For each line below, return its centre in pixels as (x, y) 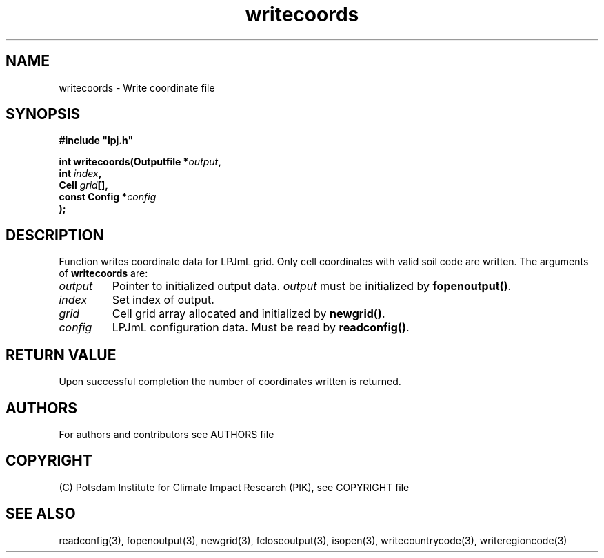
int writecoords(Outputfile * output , (140, 162)
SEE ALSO (41, 514)
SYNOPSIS (43, 114)
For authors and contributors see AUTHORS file (167, 434)
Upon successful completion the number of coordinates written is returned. (230, 382)
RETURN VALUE (61, 355)
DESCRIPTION (55, 235)
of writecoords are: (103, 273)
